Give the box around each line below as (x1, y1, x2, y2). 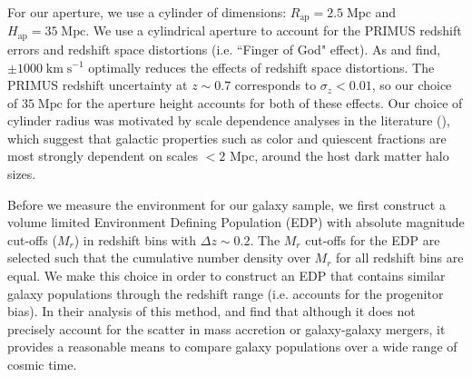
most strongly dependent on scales (7, 146, 198, 165)
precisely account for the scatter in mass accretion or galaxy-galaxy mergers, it (7, 319, 446, 338)
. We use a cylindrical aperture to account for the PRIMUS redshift (85, 21, 462, 40)
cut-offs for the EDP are (305, 230, 440, 249)
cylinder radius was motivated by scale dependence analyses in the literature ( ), (7, 111, 450, 130)
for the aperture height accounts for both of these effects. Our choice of (66, 93, 463, 112)
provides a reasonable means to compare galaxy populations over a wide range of (7, 337, 457, 356)
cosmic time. (7, 355, 77, 373)
